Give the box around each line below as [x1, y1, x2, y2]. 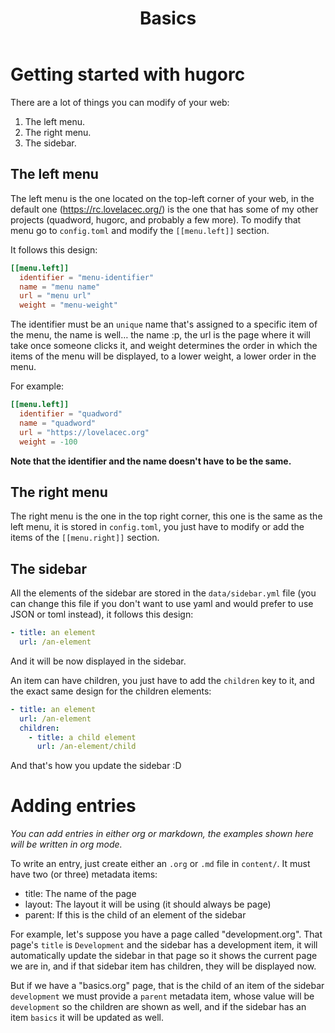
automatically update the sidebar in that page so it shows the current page [10, 950, 318, 962]
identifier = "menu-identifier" [19, 272, 155, 282]
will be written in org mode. [10, 838, 123, 851]
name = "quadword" [19, 418, 97, 428]
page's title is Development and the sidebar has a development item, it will [10, 939, 318, 951]
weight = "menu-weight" [19, 300, 118, 311]
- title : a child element [28, 732, 137, 742]
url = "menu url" [19, 291, 92, 301]
